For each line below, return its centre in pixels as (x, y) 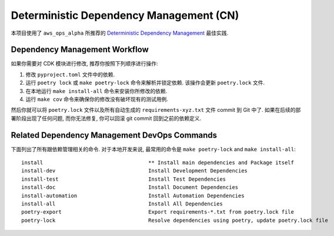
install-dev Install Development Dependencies (135, 171)
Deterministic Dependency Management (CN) (125, 15)
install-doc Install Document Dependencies (130, 187)
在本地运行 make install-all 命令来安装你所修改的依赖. (96, 91)
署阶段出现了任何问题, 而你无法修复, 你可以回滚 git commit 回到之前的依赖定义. (106, 118)
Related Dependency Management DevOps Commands (114, 135)
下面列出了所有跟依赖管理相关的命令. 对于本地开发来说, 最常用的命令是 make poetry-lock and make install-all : (153, 149)
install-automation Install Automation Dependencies (133, 195)
